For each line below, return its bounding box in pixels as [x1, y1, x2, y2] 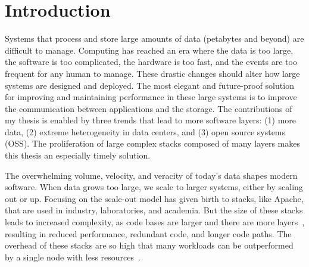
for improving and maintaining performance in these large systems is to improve [5, 91, 297, 103]
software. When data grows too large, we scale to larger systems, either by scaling [5, 181, 303, 193]
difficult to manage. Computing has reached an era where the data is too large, [5, 44, 294, 56]
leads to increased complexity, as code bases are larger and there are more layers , [5, 216, 305, 228]
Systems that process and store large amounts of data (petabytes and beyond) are [5, 32, 304, 45]
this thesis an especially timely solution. [5, 149, 151, 162]
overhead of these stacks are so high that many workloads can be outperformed [5, 239, 294, 252]
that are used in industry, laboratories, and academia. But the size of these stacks [5, 204, 303, 216]
